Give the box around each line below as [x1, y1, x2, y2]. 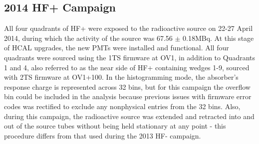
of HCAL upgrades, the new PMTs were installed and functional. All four [4, 42, 229, 53]
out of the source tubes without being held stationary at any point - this [4, 121, 226, 131]
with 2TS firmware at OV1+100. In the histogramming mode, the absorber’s [4, 72, 239, 82]
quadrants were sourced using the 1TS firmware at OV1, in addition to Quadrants [4, 52, 256, 62]
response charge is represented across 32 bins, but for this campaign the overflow [4, 81, 251, 92]
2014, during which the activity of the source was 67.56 [4, 32, 173, 43]
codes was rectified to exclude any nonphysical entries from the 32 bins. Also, [4, 101, 241, 111]
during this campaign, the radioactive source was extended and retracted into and [4, 111, 255, 121]
